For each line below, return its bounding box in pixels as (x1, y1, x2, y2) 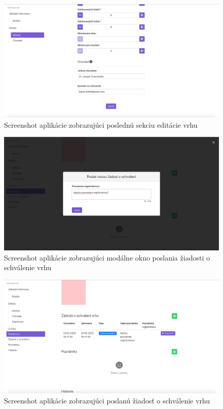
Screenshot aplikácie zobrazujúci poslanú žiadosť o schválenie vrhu (4, 395, 210, 405)
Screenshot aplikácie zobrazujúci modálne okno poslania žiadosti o (4, 252, 210, 263)
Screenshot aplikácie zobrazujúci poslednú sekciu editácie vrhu (4, 119, 198, 130)
